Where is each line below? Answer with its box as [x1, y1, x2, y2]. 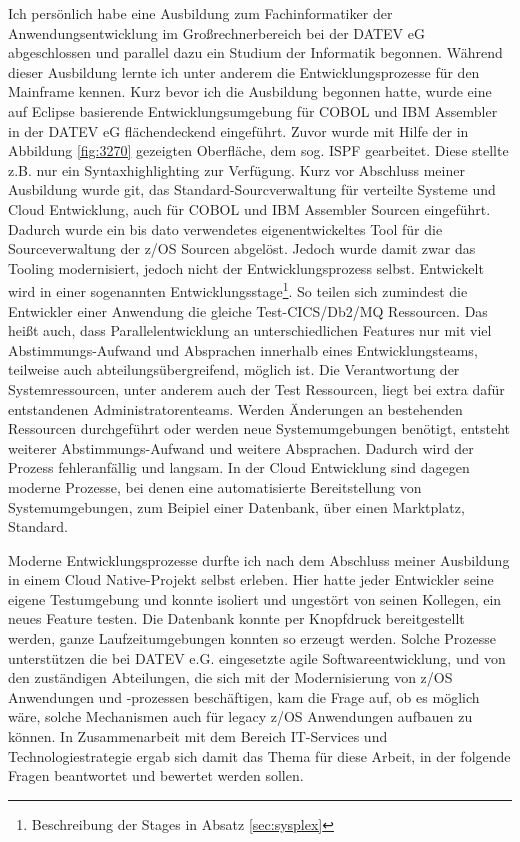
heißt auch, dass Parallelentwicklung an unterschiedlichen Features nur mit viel [8, 320, 492, 341]
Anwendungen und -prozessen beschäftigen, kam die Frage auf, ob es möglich [8, 686, 480, 707]
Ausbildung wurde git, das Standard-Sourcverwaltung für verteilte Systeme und [8, 179, 496, 200]
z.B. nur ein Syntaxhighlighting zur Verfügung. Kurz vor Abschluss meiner [8, 159, 465, 180]
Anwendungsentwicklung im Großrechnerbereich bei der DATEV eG [8, 22, 425, 43]
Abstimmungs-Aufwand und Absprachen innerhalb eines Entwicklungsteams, [8, 339, 478, 360]
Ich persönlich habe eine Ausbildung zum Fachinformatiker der [8, 3, 393, 23]
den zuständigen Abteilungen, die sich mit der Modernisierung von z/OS [8, 667, 453, 688]
